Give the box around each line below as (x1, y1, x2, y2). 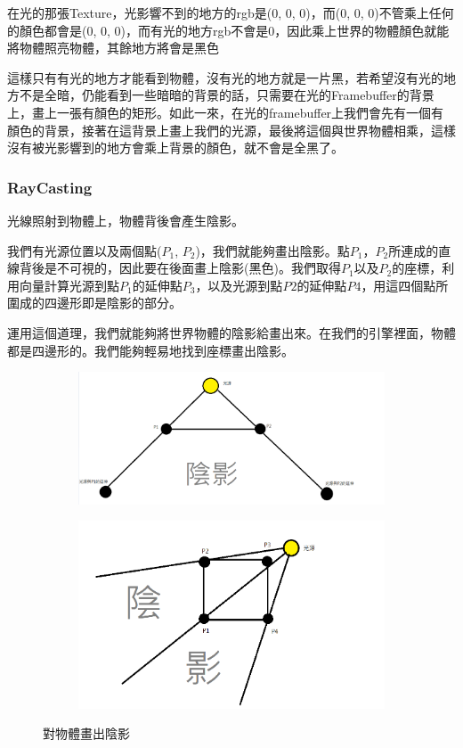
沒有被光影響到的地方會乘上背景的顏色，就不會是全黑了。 (7, 138, 344, 157)
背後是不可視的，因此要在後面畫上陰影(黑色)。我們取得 (19, 259, 341, 277)
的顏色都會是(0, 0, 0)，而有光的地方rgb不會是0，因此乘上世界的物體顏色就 (7, 21, 437, 39)
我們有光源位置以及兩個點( (7, 241, 162, 259)
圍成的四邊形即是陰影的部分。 (7, 293, 182, 312)
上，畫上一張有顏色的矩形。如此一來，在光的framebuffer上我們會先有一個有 (7, 103, 444, 121)
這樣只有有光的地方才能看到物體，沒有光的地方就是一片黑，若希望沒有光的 (7, 68, 443, 86)
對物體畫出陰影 (43, 724, 130, 743)
